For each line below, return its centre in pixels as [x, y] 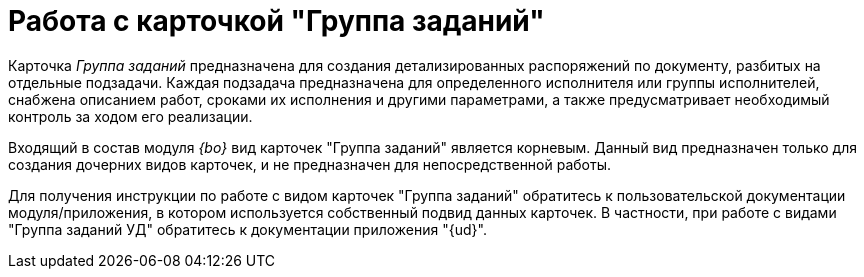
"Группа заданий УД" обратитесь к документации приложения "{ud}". [247, 229]
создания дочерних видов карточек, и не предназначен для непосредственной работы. [309, 164]
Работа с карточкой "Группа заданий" [276, 21]
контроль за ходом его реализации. [130, 116]
